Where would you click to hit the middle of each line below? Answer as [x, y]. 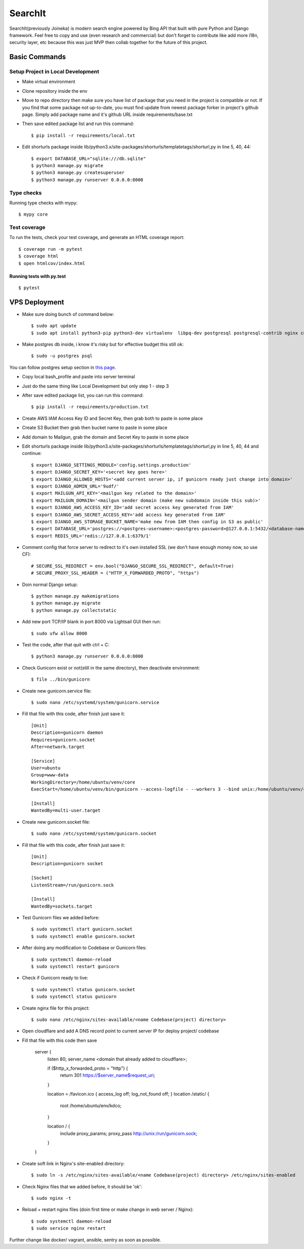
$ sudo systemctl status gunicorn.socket [83, 989]
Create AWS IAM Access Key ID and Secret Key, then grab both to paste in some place [112, 418]
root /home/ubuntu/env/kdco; [91, 1105]
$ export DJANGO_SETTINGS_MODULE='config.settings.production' [111, 465]
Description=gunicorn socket [67, 864]
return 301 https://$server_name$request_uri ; [108, 1075]
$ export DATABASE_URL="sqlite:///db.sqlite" [89, 159]
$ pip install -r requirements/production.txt [90, 407]
